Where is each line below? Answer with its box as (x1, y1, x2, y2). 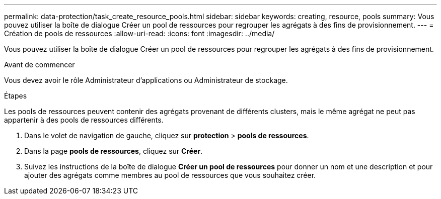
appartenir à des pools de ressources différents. (4, 116, 164, 124)
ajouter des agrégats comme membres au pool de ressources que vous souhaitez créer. (24, 171, 316, 179)
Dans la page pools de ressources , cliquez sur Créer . (24, 147, 203, 155)
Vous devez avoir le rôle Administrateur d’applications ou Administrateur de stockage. (4, 76, 288, 84)
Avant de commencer (4, 60, 75, 69)
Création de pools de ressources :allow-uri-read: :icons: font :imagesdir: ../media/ (4, 29, 275, 38)
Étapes (4, 91, 27, 100)
